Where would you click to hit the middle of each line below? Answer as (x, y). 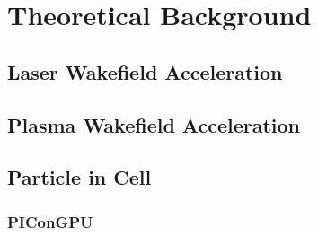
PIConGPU (50, 221)
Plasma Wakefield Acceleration (154, 124)
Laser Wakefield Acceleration (145, 71)
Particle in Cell (79, 177)
